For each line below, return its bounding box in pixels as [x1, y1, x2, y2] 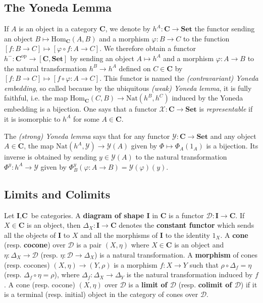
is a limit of [128, 279, 168, 289]
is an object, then [26, 220, 81, 230]
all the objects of [4, 229, 56, 240]
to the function [183, 33, 230, 43]
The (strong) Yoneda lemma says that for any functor [4, 130, 170, 141]
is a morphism [114, 259, 157, 270]
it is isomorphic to [4, 113, 61, 124]
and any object [210, 130, 256, 141]
